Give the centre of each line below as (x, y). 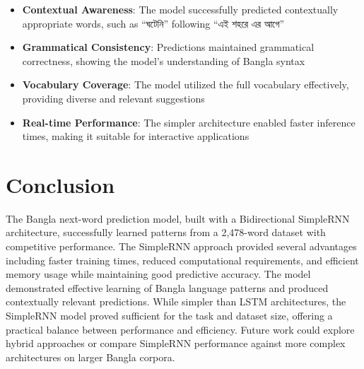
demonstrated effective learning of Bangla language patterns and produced (167, 287)
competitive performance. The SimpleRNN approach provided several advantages (181, 246)
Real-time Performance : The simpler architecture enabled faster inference (189, 122)
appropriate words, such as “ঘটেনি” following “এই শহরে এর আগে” (153, 23)
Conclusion (60, 184)
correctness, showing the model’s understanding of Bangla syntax (164, 60)
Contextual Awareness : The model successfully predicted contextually (180, 9)
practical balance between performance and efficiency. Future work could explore (180, 329)
